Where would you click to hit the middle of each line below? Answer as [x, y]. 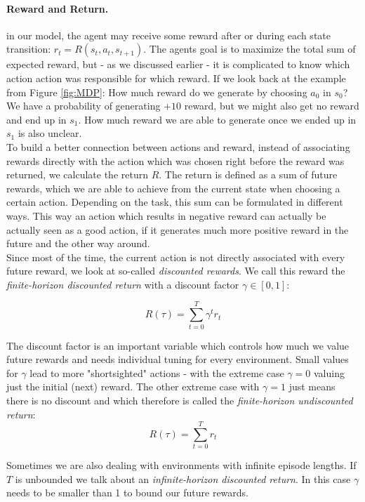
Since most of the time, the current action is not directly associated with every [176, 257]
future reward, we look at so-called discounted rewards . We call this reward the [176, 271]
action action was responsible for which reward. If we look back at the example [176, 78]
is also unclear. [50, 133]
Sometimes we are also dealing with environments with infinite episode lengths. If [181, 465]
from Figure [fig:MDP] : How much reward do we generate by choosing [157, 92]
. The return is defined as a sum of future [248, 174]
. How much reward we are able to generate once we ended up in [217, 119]
